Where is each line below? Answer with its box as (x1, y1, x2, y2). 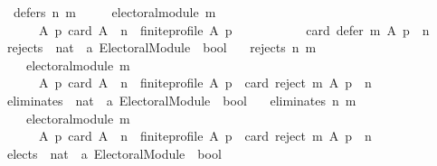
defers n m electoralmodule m (13, 3, 216, 21)
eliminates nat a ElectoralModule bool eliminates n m (6, 90, 356, 109)
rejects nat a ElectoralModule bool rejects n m (6, 38, 317, 57)
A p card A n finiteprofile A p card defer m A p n (38, 20, 430, 39)
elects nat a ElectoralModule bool (6, 143, 222, 162)
